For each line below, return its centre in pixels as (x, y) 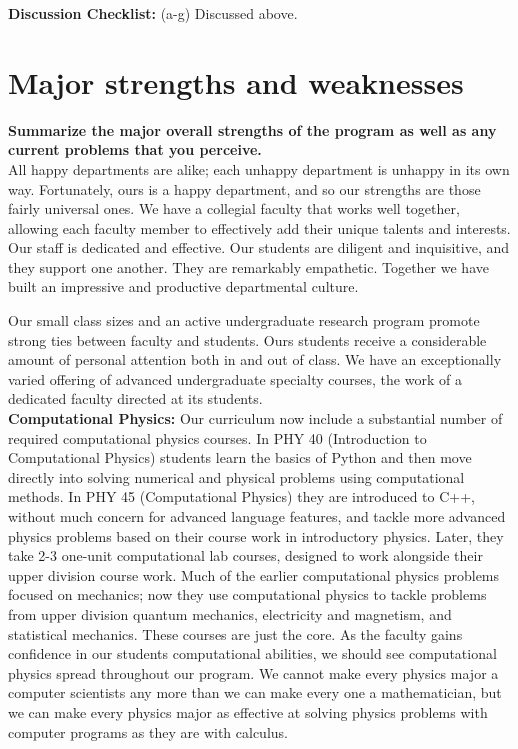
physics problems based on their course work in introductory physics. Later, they (256, 535)
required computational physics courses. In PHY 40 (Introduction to (217, 437)
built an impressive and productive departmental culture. (183, 286)
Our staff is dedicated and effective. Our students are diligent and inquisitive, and (259, 247)
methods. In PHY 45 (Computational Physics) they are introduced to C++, (241, 496)
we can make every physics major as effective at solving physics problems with (248, 711)
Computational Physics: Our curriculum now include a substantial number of (255, 418)
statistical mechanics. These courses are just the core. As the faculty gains (235, 633)
